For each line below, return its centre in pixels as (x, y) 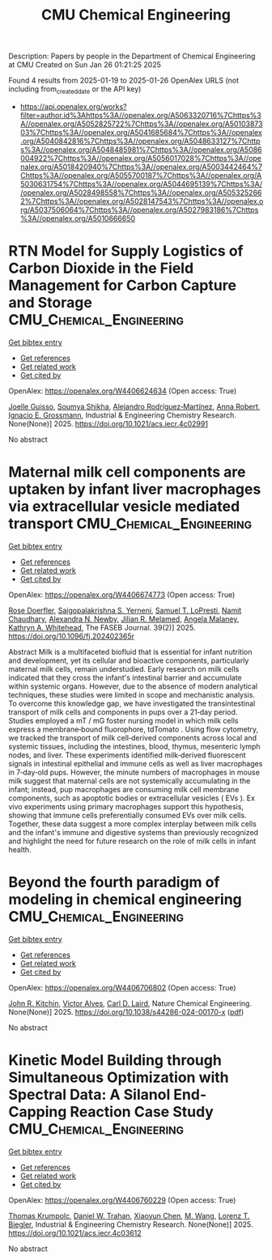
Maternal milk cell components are (127, 472)
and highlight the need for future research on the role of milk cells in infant (132, 841)
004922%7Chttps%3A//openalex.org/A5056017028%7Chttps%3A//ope (140, 158)
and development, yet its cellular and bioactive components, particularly (129, 660)
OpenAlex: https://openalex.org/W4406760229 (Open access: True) (122, 1200)
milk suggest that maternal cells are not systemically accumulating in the (130, 781)
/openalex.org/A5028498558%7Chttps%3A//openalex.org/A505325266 (141, 193)
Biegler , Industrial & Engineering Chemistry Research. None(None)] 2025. (131, 1224)
